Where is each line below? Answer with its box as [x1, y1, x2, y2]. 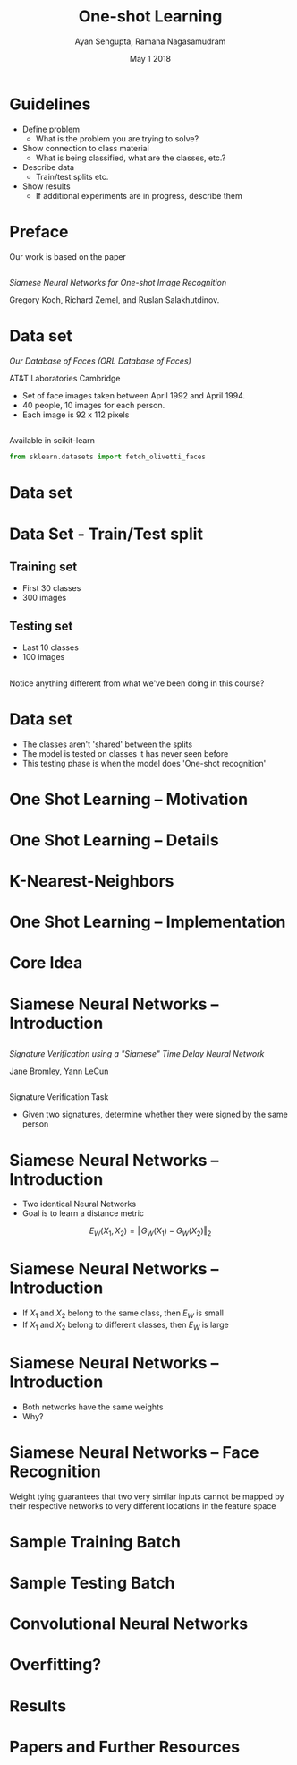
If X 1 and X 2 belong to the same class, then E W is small [21, 1307, 224, 1320]
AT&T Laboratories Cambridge [9, 373, 121, 383]
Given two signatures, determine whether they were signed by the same [21, 1109, 288, 1120]
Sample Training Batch [9, 1531, 182, 1552]
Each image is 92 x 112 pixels [21, 409, 130, 420]
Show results [21, 181, 71, 192]
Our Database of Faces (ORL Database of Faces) [9, 356, 192, 366]
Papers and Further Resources [9, 1736, 240, 1757]
